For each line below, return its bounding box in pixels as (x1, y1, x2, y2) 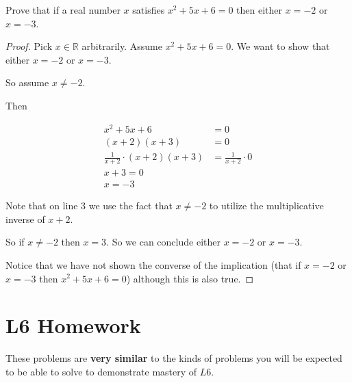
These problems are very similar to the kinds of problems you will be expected (5, 351, 342, 365)
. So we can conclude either (106, 235, 221, 249)
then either (236, 3, 283, 16)
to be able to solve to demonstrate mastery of (5, 364, 197, 378)
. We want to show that (231, 39, 330, 53)
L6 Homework (5, 311, 141, 339)
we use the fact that (88, 198, 173, 213)
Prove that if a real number (5, 3, 121, 16)
